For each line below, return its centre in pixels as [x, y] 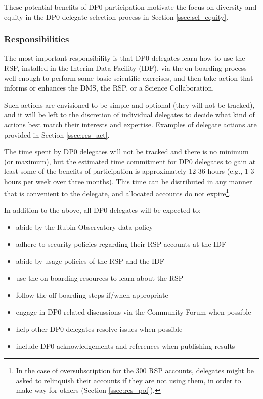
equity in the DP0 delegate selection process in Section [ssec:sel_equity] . [116, 16]
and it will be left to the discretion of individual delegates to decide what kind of [129, 115]
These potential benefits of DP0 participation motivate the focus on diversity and [130, 7]
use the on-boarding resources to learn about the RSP [100, 278]
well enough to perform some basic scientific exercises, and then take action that [129, 78]
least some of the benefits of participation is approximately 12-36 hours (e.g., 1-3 [129, 171]
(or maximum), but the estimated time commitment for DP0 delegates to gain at [130, 161]
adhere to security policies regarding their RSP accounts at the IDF [121, 243]
